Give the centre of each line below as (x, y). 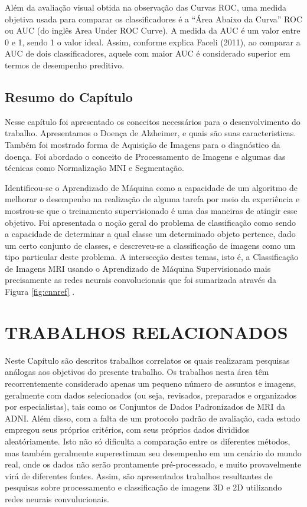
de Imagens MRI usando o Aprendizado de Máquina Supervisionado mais (138, 268)
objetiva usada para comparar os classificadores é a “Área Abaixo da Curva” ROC (153, 19)
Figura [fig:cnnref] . (40, 292)
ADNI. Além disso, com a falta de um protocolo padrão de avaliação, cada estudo (153, 418)
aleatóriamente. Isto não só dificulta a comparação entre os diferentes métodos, (148, 441)
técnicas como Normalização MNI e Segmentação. (94, 168)
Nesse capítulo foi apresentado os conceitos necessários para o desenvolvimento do (153, 121)
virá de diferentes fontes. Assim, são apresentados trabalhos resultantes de (139, 475)
